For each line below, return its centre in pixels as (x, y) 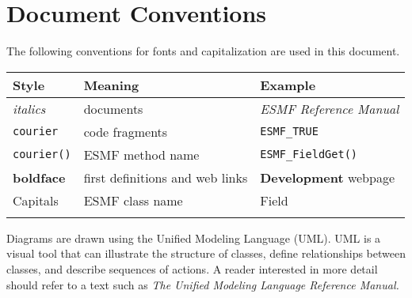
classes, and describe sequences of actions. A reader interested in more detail (192, 268)
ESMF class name (133, 200)
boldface (39, 177)
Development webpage (328, 177)
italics (29, 108)
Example (288, 85)
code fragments (126, 131)
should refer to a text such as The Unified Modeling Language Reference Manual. (203, 284)
